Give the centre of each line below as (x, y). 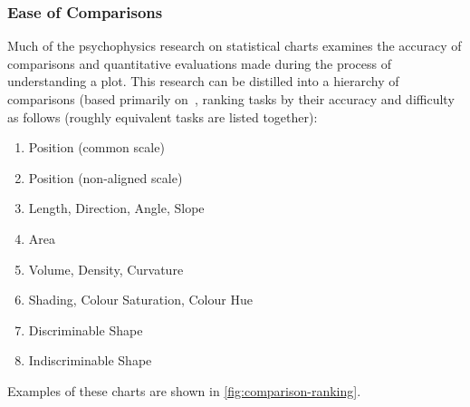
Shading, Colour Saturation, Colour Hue (140, 300)
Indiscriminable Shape (90, 360)
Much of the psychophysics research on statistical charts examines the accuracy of (235, 46)
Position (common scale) (96, 147)
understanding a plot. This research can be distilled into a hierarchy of (203, 81)
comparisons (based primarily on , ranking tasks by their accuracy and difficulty (231, 99)
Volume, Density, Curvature (106, 269)
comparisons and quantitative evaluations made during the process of (200, 63)
